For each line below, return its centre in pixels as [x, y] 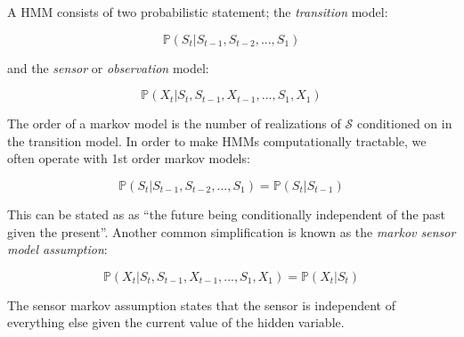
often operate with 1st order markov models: [129, 158]
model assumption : [57, 249]
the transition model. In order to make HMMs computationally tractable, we [217, 140]
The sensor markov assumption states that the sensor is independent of [201, 304]
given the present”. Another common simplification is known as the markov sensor [232, 231]
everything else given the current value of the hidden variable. [176, 322]
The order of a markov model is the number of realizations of [174, 123]
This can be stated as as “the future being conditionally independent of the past [226, 214]
